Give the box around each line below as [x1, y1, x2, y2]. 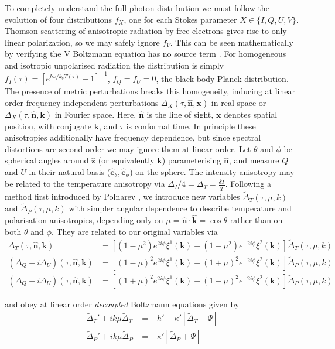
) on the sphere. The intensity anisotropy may [129, 166, 295, 178]
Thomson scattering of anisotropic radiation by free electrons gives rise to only [5, 25, 287, 37]
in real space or [211, 96, 266, 108]
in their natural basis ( [29, 166, 111, 178]
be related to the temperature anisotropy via [5, 177, 165, 190]
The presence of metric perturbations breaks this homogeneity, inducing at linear [5, 85, 296, 97]
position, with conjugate [5, 119, 91, 132]
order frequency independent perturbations [5, 96, 159, 108]
